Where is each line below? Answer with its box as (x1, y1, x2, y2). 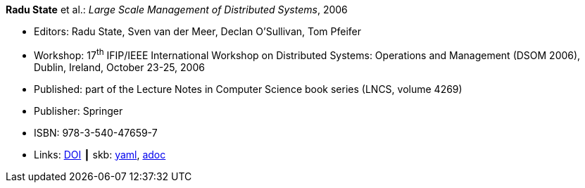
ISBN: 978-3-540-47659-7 (34, 126, 158, 139)
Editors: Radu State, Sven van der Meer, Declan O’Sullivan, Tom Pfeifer (34, 25, 362, 37)
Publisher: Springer (34, 104, 123, 117)
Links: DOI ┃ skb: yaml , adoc (34, 148, 166, 161)
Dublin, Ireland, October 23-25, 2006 (34, 61, 205, 73)
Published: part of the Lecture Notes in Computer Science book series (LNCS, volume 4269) (34, 82, 463, 95)
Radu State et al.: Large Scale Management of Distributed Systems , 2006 (6, 4, 348, 15)
